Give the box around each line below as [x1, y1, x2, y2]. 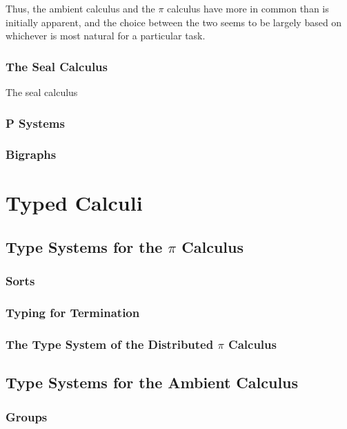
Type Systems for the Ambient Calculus [6, 372, 299, 393]
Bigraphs [6, 146, 57, 163]
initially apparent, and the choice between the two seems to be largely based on [6, 15, 342, 29]
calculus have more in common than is [167, 1, 329, 15]
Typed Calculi [6, 189, 143, 217]
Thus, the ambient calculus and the [6, 1, 155, 15]
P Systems [6, 114, 65, 131]
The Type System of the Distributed [6, 336, 214, 353]
